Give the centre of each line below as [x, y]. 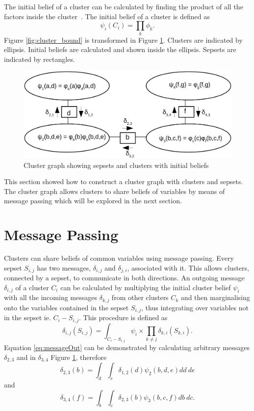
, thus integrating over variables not [195, 307]
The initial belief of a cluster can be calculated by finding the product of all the [124, 6]
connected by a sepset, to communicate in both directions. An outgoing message [124, 278]
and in [26, 357]
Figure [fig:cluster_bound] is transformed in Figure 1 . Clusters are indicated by [123, 40]
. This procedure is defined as [123, 317]
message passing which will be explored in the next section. [93, 201]
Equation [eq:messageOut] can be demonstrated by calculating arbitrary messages [127, 347]
